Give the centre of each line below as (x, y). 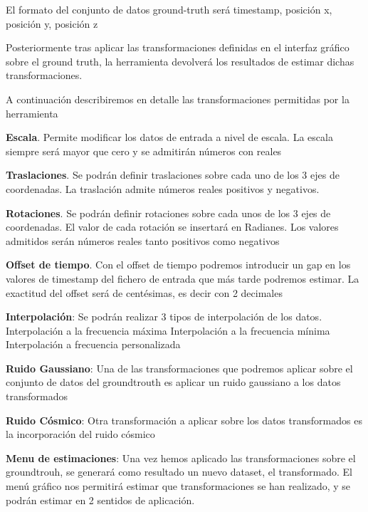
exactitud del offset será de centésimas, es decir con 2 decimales (144, 292)
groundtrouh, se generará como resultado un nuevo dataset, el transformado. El (179, 472)
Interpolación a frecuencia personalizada (93, 344)
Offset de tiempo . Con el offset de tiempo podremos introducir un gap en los (178, 265)
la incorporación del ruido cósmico (80, 434)
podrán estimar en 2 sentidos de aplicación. (100, 500)
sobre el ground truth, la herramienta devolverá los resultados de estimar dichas (180, 61)
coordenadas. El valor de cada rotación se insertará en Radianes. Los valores (172, 227)
